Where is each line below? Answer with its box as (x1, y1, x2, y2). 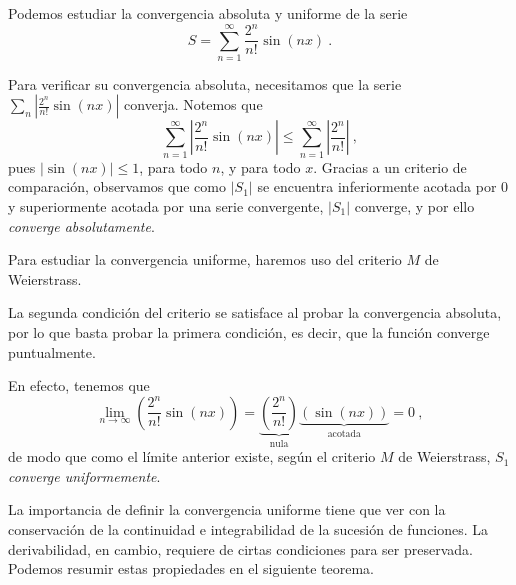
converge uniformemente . (8, 465, 161, 486)
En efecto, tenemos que (8, 375, 150, 396)
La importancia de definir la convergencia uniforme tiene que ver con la (8, 499, 446, 520)
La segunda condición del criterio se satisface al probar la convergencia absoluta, (8, 302, 502, 323)
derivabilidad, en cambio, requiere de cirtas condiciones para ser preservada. (8, 538, 473, 559)
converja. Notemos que (124, 94, 263, 115)
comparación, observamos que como (8, 176, 226, 197)
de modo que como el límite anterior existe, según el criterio (8, 446, 376, 467)
